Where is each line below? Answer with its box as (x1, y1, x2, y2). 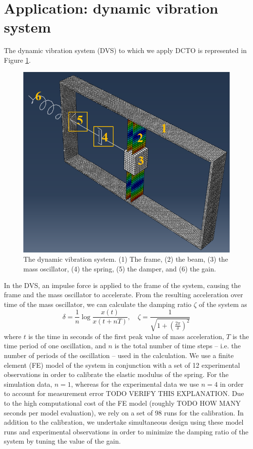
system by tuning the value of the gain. (4, 436, 121, 446)
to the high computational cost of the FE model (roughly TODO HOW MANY (4, 397, 241, 408)
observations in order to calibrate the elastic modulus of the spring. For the (4, 369, 229, 379)
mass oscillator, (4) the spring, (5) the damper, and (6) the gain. (23, 263, 216, 273)
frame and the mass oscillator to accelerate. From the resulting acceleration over (4, 289, 243, 300)
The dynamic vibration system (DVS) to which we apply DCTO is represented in (4, 45, 247, 55)
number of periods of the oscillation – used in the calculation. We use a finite (4, 350, 234, 360)
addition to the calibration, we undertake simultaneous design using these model (4, 417, 244, 427)
